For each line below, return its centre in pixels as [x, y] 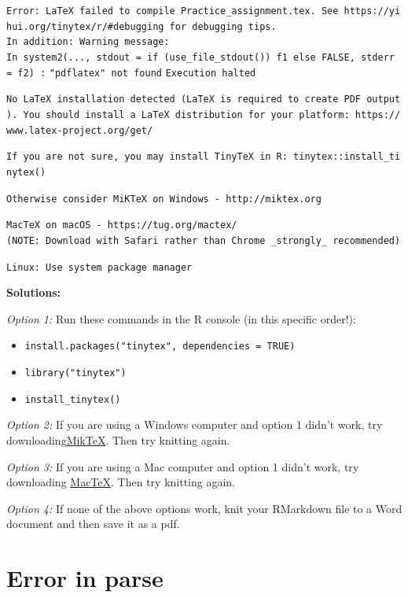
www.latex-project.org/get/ [80, 130]
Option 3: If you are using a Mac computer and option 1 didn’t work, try [183, 466]
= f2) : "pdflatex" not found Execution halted [131, 73]
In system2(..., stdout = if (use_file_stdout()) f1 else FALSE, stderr [200, 57]
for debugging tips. [223, 26]
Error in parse [85, 578]
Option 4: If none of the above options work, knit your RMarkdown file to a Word [204, 508]
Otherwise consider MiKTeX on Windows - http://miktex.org [164, 199]
